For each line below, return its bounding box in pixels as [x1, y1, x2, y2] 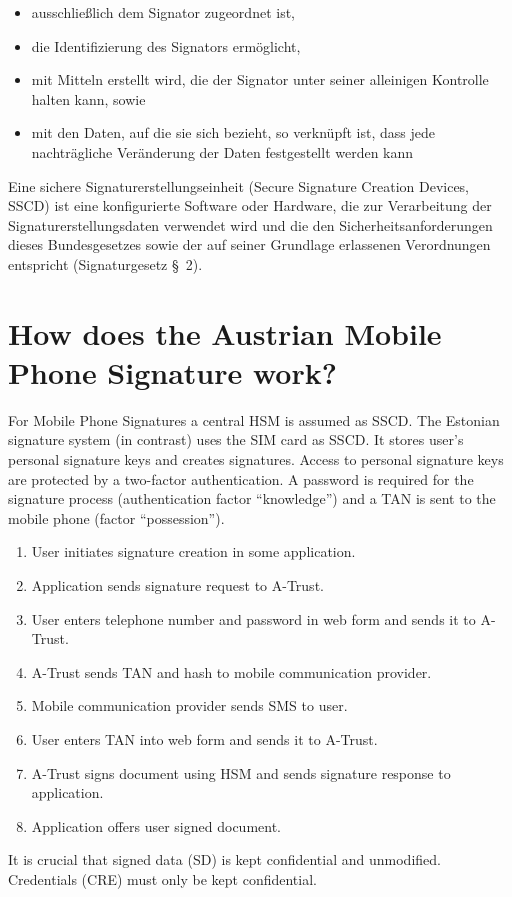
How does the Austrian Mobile [8, 312, 442, 353]
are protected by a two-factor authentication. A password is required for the [8, 468, 474, 489]
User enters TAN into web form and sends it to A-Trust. [31, 728, 378, 749]
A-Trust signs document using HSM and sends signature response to [31, 762, 451, 783]
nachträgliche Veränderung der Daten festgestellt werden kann [31, 141, 414, 162]
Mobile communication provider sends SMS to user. [31, 695, 348, 716]
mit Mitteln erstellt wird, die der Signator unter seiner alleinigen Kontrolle [31, 69, 489, 90]
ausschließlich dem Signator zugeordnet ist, [31, 2, 295, 22]
